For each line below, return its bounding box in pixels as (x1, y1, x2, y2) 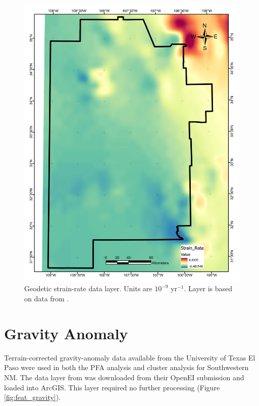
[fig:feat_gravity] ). (4, 392, 61, 402)
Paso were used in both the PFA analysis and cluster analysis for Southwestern (4, 362, 249, 373)
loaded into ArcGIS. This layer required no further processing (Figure (4, 382, 220, 392)
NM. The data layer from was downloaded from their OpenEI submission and (4, 372, 244, 382)
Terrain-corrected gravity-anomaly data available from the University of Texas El (4, 352, 255, 363)
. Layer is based (184, 283, 233, 294)
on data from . (24, 293, 69, 304)
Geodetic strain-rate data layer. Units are (24, 283, 152, 294)
